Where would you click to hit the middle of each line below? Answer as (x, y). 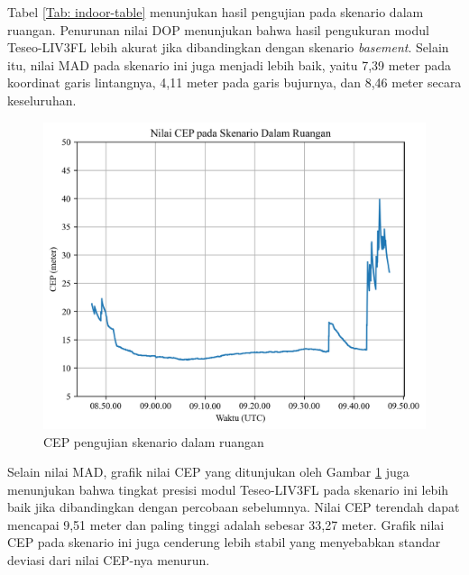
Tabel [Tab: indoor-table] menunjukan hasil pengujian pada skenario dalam (216, 12)
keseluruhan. (42, 100)
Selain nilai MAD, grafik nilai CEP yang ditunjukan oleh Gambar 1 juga (208, 472)
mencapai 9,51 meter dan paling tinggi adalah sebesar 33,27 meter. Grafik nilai (226, 524)
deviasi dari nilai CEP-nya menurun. (109, 560)
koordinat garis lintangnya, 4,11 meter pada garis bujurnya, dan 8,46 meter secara (234, 82)
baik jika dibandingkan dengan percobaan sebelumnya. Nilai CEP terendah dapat (234, 507)
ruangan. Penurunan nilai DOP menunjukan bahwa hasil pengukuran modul (218, 29)
